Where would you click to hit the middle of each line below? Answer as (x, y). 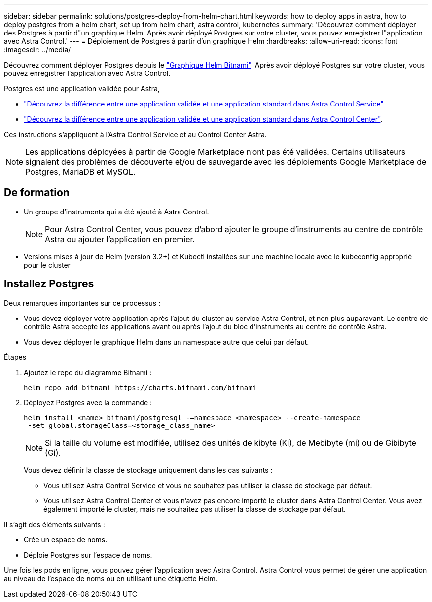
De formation (37, 193)
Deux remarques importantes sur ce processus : (82, 303)
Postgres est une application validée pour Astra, (82, 89)
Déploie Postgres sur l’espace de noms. (88, 555)
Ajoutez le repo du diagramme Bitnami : (88, 372)
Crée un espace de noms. (66, 539)
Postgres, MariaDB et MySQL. (80, 172)
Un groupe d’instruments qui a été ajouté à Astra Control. (116, 212)
